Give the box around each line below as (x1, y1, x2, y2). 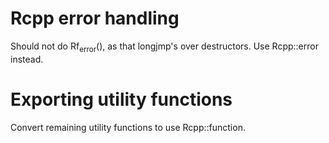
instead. (10, 53, 44, 65)
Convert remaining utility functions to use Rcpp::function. (10, 121, 246, 133)
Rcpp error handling (10, 7, 180, 30)
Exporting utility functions (10, 88, 233, 111)
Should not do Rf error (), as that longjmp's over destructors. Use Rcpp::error (10, 40, 319, 54)
